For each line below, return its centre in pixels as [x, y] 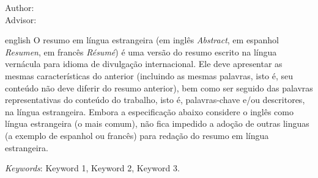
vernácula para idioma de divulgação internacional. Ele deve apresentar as [144, 64]
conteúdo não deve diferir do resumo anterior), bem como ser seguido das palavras [159, 87]
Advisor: [21, 19]
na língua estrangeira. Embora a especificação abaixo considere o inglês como [149, 111]
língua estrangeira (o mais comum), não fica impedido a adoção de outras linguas [157, 123]
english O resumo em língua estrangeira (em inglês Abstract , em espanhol [142, 40]
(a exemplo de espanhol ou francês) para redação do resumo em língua [137, 135]
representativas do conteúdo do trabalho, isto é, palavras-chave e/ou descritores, [155, 100]
